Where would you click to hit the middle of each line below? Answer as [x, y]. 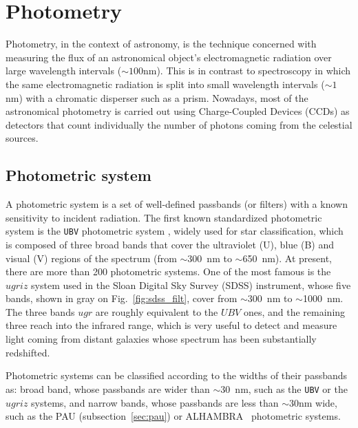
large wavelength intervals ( [64, 71]
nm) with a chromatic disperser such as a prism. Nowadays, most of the [157, 97]
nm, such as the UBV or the [291, 388]
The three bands [40, 311]
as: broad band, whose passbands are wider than [108, 388]
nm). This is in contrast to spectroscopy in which [247, 71]
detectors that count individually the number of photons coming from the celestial [179, 124]
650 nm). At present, [287, 258]
